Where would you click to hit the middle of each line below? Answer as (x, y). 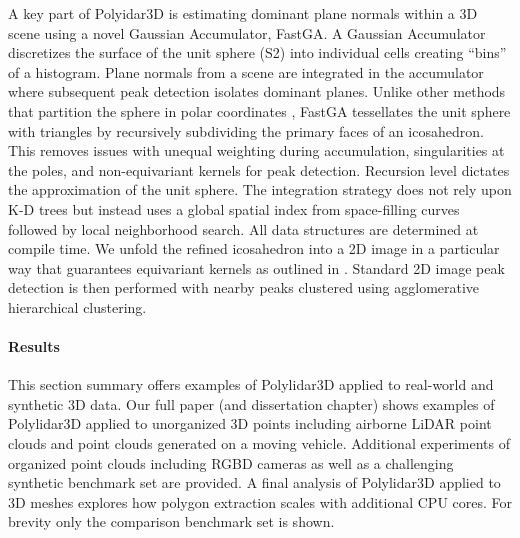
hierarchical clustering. (77, 306)
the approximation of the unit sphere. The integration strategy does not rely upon (260, 189)
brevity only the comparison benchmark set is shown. (171, 521)
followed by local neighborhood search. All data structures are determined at (243, 228)
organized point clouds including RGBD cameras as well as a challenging (231, 462)
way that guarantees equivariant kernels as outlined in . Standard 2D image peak (256, 267)
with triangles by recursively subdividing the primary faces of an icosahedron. (246, 130)
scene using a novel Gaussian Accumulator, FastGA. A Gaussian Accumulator (247, 32)
